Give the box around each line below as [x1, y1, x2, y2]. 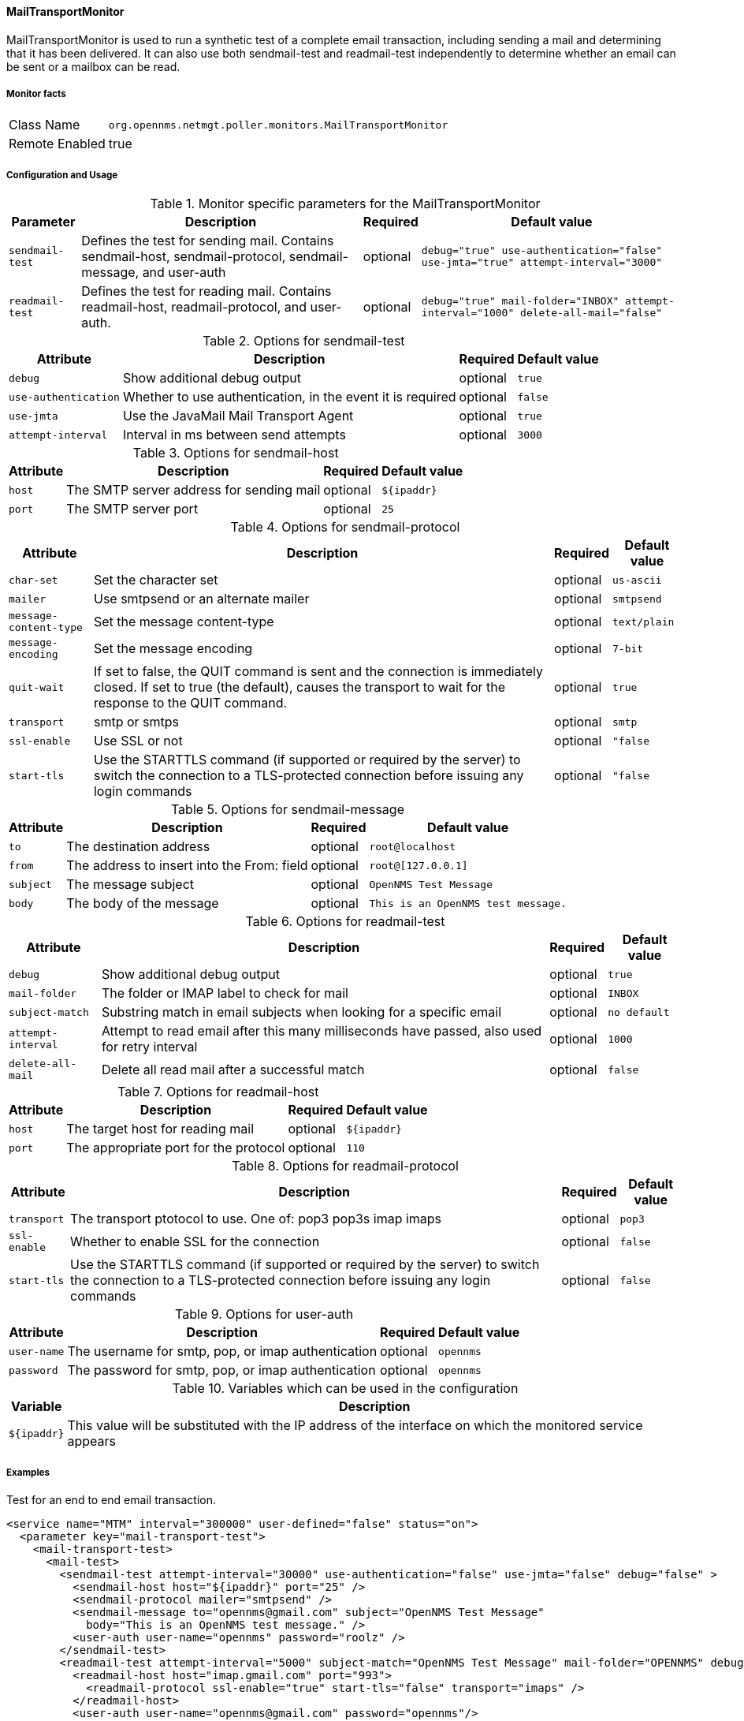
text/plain [612, 615, 675, 628]
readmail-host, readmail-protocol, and [81, 299, 307, 315]
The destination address [66, 838, 210, 855]
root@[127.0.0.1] [369, 859, 468, 872]
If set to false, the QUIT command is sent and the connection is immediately [93, 663, 543, 680]
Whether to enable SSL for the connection [70, 1234, 320, 1250]
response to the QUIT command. [93, 695, 288, 711]
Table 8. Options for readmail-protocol [232, 1158, 459, 1174]
